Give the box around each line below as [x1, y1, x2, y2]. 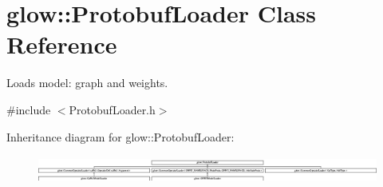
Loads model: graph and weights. [6, 74, 168, 91]
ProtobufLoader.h [69, 101, 156, 117]
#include [6, 101, 51, 117]
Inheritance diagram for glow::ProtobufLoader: [6, 128, 235, 145]
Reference [6, 28, 117, 61]
